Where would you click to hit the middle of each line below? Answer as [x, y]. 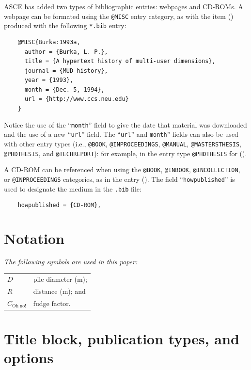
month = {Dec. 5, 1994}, [64, 89]
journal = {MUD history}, [66, 71]
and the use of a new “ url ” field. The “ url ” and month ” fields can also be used [121, 134]
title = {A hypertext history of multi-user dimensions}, [120, 61]
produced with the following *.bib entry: [65, 25]
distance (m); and [59, 291]
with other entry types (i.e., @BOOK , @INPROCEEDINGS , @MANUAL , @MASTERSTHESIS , [123, 143]
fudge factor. [52, 303]
